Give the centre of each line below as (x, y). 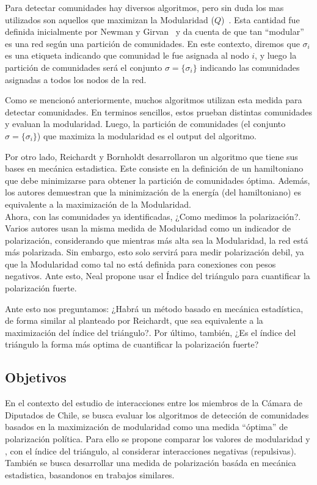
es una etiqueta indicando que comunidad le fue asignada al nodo (127, 55)
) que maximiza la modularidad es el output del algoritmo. (147, 135)
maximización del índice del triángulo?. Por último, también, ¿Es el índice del (151, 332)
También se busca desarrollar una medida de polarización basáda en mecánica (151, 463)
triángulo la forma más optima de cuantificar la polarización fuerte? (132, 344)
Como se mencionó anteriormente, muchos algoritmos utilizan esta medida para (154, 100)
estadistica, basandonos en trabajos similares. (90, 474)
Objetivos (36, 377)
